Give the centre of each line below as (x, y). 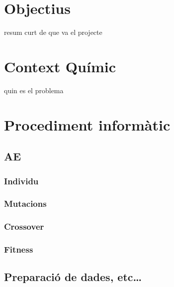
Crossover (24, 226)
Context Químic (60, 66)
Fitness (19, 249)
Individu (21, 181)
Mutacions (25, 204)
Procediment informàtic (87, 124)
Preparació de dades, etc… (73, 277)
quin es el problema (34, 90)
